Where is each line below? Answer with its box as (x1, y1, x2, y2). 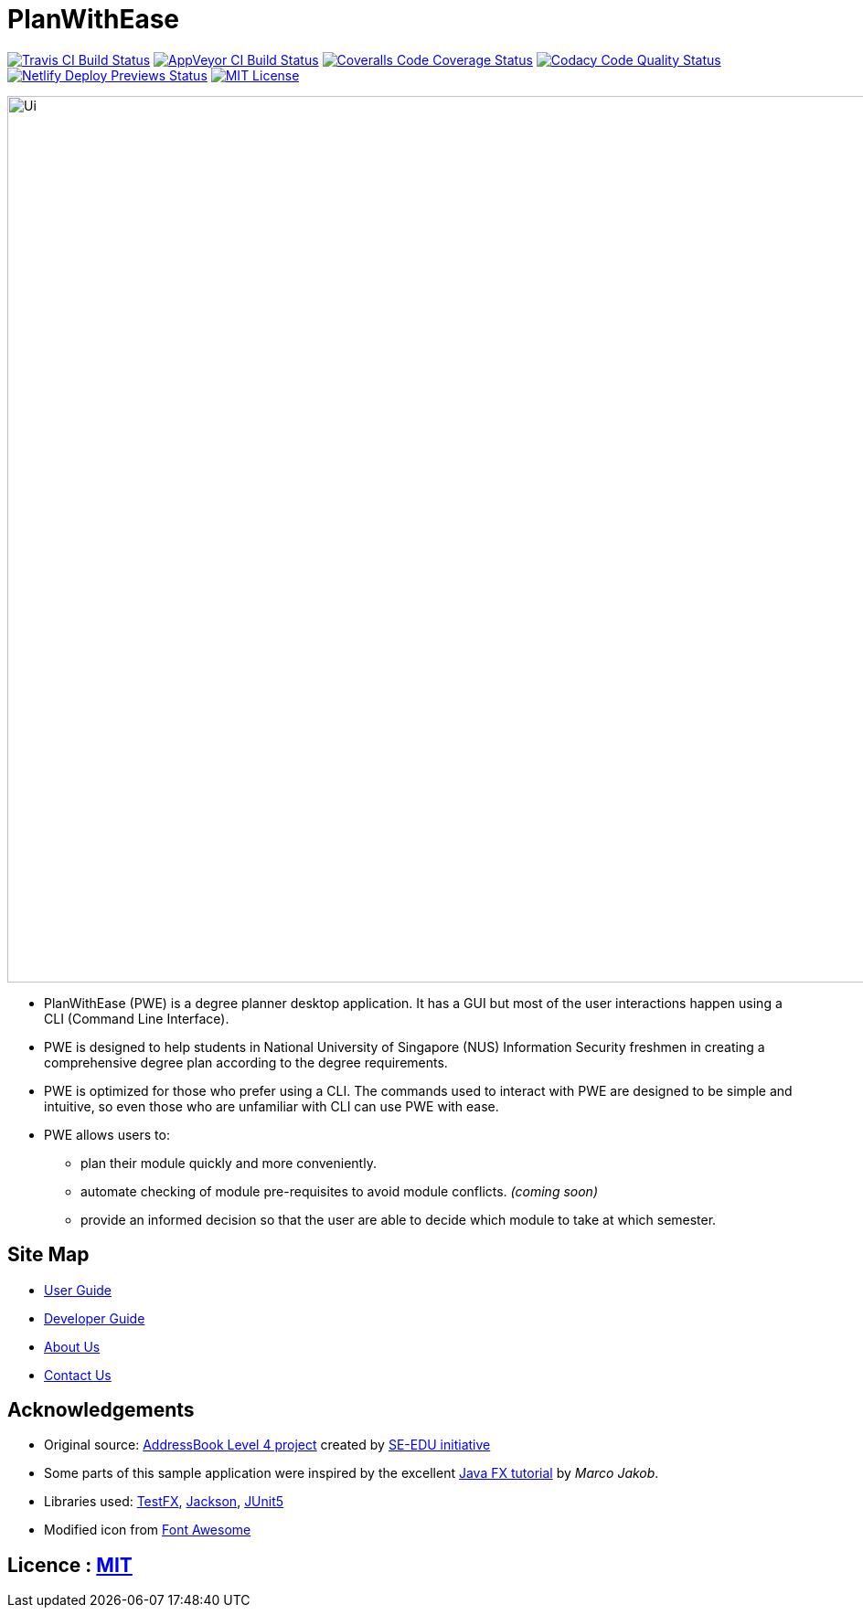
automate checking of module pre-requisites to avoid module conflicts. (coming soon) (80, 1183, 598, 1199)
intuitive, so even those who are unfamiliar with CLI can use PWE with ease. (44, 1098, 499, 1114)
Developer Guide (44, 1310, 145, 1326)
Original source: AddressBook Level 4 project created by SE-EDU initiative (44, 1437, 491, 1453)
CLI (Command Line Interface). (44, 1010, 229, 1026)
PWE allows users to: (44, 1126, 170, 1142)
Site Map (7, 1243, 90, 1267)
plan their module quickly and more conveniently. (80, 1154, 377, 1171)
